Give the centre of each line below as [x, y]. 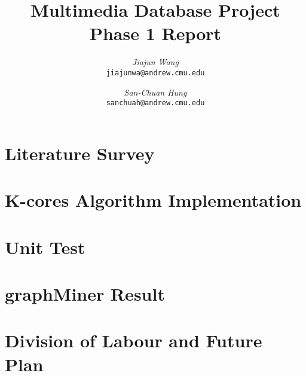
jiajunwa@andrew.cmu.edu [155, 73]
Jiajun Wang [155, 62]
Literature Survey [80, 153]
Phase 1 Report [155, 33]
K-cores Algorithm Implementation [153, 200]
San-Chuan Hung [155, 92]
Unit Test [45, 247]
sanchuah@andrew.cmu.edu [155, 103]
